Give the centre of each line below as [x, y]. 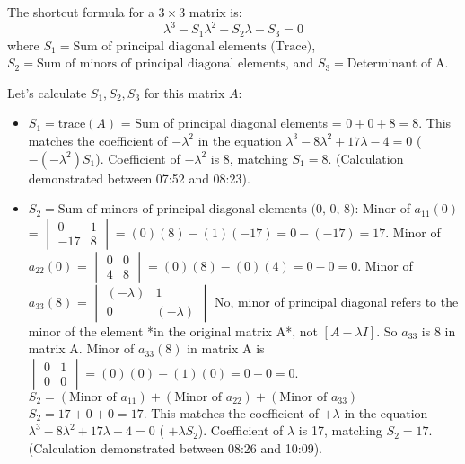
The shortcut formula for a [81, 12]
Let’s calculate [47, 92]
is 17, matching [340, 430]
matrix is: [215, 12]
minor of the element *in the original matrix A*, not [173, 330]
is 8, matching [249, 158]
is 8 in [439, 330]
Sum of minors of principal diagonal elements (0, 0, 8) [206, 210]
